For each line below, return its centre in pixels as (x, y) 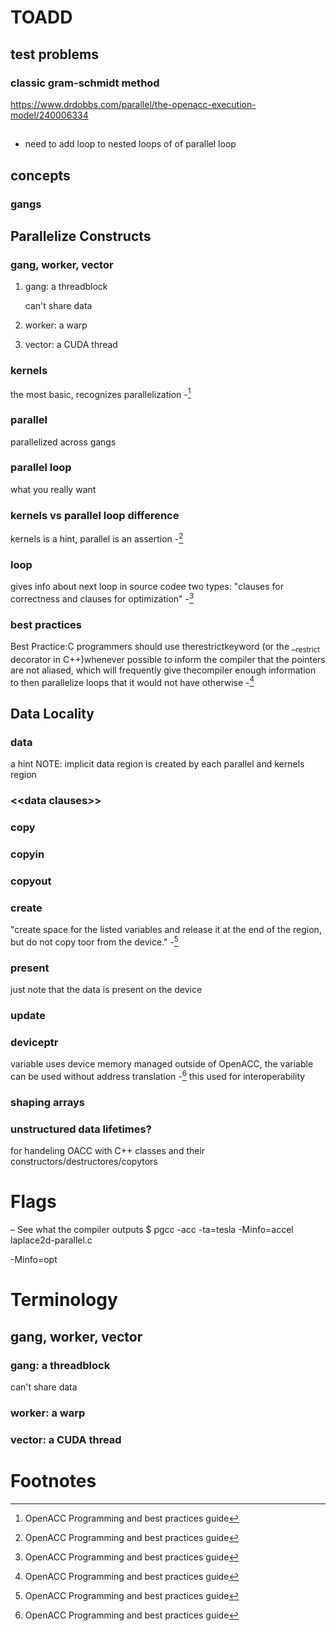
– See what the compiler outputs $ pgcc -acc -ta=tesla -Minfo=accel (152, 1230)
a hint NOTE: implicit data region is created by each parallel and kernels (157, 764)
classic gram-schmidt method (85, 83)
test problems (54, 54)
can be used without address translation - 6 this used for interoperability (158, 1075)
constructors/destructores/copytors (84, 1162)
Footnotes (53, 1481)
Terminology (64, 1300)
